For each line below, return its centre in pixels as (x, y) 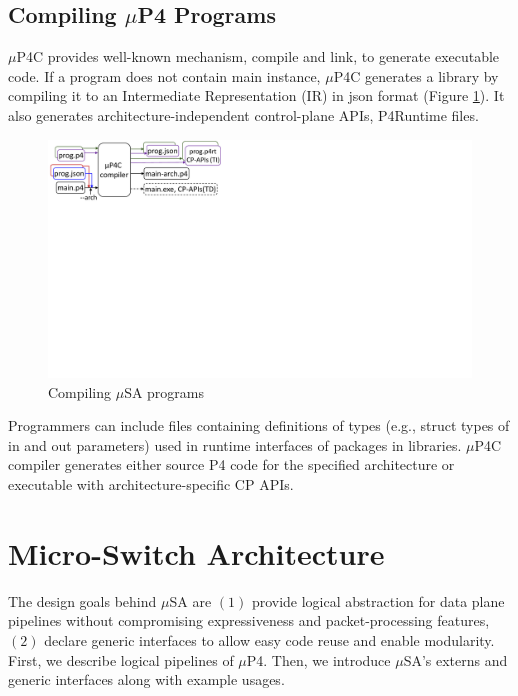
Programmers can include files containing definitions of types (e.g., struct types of (259, 425)
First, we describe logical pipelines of (121, 659)
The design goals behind (82, 600)
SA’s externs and (455, 659)
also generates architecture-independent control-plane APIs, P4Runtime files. (243, 114)
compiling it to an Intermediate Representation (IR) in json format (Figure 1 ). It (256, 95)
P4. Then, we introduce (318, 659)
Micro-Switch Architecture (196, 552)
